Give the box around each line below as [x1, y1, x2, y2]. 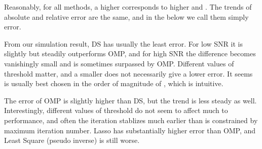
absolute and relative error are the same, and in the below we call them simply [4, 11, 249, 22]
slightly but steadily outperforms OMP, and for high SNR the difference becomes [4, 48, 256, 59]
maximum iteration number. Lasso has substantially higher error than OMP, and [4, 125, 256, 135]
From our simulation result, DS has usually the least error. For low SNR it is [4, 38, 243, 49]
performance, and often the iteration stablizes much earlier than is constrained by [4, 115, 258, 125]
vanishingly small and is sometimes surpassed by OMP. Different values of [4, 58, 234, 68]
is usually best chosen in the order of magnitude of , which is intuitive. [4, 78, 223, 89]
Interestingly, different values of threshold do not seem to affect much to [4, 105, 228, 116]
